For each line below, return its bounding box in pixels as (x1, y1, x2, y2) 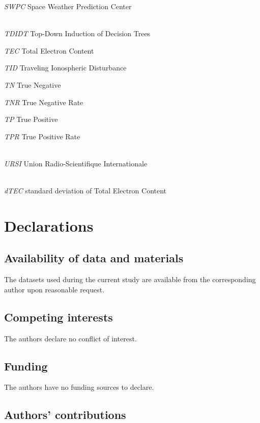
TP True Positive (4, 114, 58, 125)
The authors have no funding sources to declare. (4, 382, 154, 392)
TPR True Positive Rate (4, 131, 80, 141)
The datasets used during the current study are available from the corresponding (4, 274, 256, 285)
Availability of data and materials (4, 250, 184, 266)
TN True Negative (4, 79, 61, 90)
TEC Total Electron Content (4, 45, 94, 56)
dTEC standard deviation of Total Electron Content (4, 185, 167, 196)
